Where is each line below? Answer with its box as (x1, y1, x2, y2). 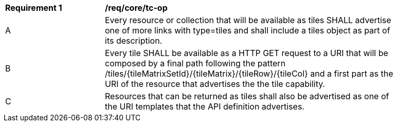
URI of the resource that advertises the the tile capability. (105, 79, 326, 89)
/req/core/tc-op (105, 3, 168, 13)
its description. (105, 35, 163, 46)
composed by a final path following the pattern (105, 58, 286, 68)
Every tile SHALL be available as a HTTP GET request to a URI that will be (105, 48, 388, 58)
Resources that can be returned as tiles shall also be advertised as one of (105, 91, 389, 101)
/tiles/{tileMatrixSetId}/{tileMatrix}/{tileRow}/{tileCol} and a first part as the (105, 68, 393, 79)
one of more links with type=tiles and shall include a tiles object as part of (105, 25, 390, 35)
